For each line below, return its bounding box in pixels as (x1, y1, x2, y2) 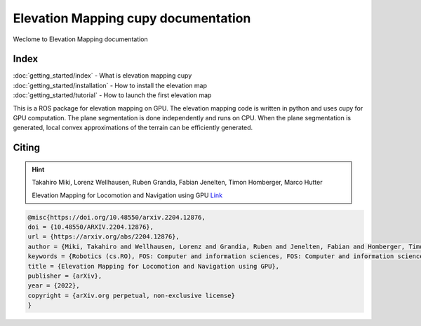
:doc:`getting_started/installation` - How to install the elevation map (13, 81, 207, 90)
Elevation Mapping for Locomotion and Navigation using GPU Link (32, 191, 223, 199)
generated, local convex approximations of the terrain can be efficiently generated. (13, 123, 253, 132)
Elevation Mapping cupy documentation (13, 10, 251, 26)
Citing (13, 142, 40, 154)
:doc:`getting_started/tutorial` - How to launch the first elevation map (13, 91, 212, 99)
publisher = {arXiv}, (27, 271, 102, 280)
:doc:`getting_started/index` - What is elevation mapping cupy (13, 71, 192, 80)
